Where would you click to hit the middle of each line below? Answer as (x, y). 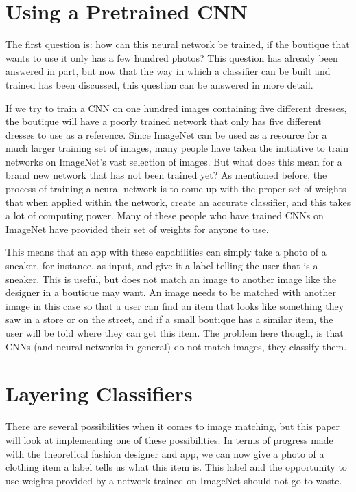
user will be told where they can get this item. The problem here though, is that (175, 333)
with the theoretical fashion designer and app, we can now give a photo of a (165, 453)
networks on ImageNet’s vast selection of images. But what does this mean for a (174, 161)
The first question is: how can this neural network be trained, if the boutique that (178, 44)
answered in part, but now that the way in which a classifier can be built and (168, 71)
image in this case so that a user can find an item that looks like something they (175, 305)
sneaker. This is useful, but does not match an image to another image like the (171, 279)
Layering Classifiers (99, 393)
